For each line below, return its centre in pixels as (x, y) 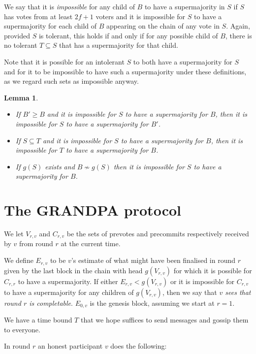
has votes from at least (38, 16)
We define (19, 260)
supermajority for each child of (50, 26)
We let (14, 234)
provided (17, 35)
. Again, (238, 26)
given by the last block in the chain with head (73, 270)
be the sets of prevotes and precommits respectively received (158, 234)
